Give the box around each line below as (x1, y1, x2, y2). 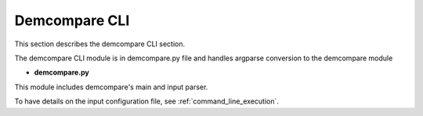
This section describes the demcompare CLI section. (14, 39, 186, 49)
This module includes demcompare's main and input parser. (14, 82, 208, 92)
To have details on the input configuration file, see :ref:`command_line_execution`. (14, 96, 280, 106)
